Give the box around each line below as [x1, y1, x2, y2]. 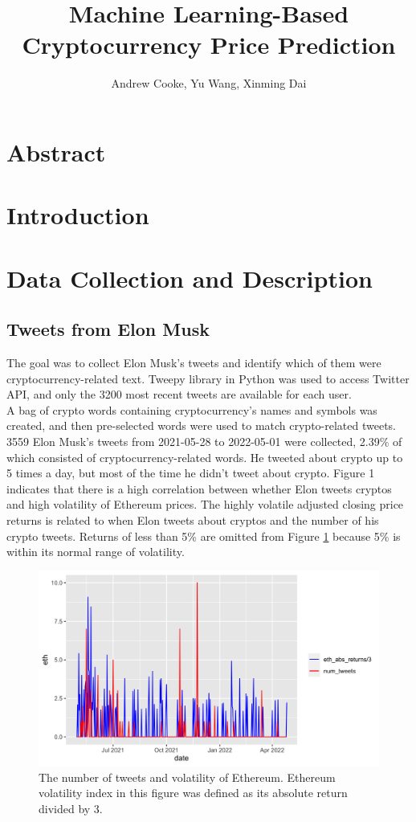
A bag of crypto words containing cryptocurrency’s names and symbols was [6, 401, 377, 418]
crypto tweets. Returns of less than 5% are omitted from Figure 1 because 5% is [6, 527, 401, 544]
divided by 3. [39, 800, 103, 816]
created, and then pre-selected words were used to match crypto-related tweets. [6, 417, 397, 434]
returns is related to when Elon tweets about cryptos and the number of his [6, 511, 379, 528]
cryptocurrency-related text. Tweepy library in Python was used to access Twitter [6, 370, 410, 386]
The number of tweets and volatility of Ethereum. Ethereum [39, 768, 336, 785]
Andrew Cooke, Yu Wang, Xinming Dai [111, 75, 307, 92]
